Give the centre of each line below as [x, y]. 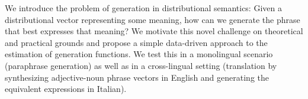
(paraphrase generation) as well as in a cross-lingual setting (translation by [141, 65]
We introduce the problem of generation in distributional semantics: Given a [143, 8]
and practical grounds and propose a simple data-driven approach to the [136, 42]
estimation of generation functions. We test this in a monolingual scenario [139, 54]
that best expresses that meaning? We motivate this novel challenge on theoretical [154, 31]
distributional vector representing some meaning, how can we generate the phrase [153, 19]
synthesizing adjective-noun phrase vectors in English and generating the [137, 77]
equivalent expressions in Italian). [66, 89]
